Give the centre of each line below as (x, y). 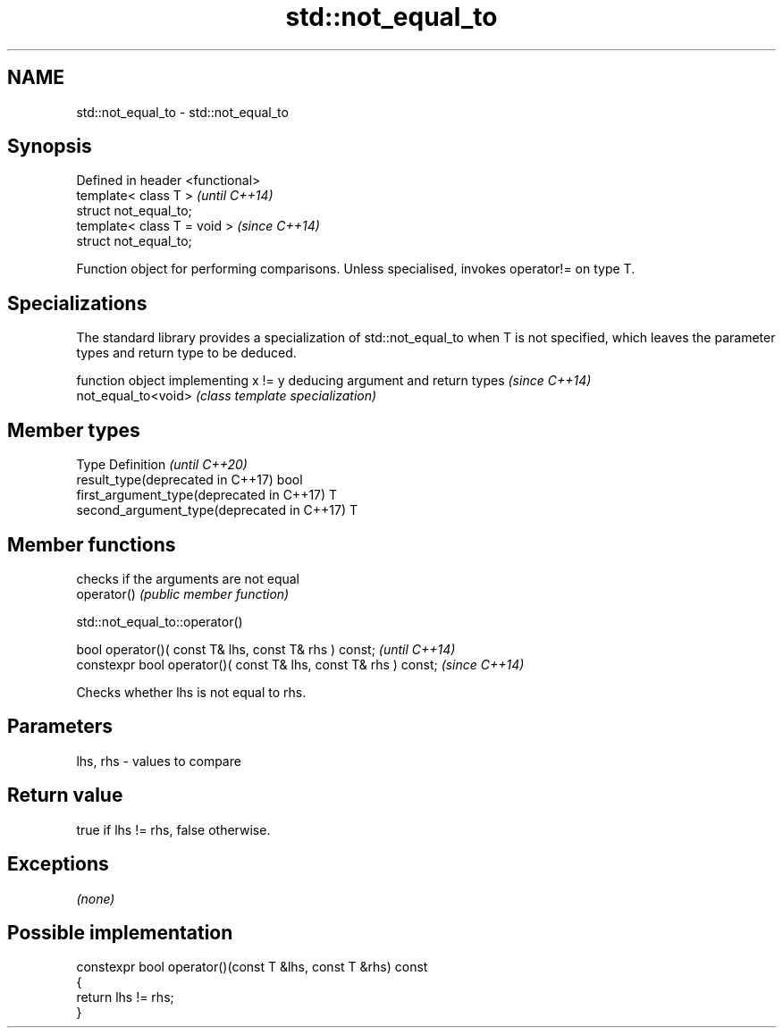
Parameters (60, 727)
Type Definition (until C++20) (162, 465)
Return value (65, 795)
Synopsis (50, 147)
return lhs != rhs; (125, 997)
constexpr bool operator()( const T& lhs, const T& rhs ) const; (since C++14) (300, 664)
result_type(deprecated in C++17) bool (189, 480)
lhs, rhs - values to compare (159, 761)
